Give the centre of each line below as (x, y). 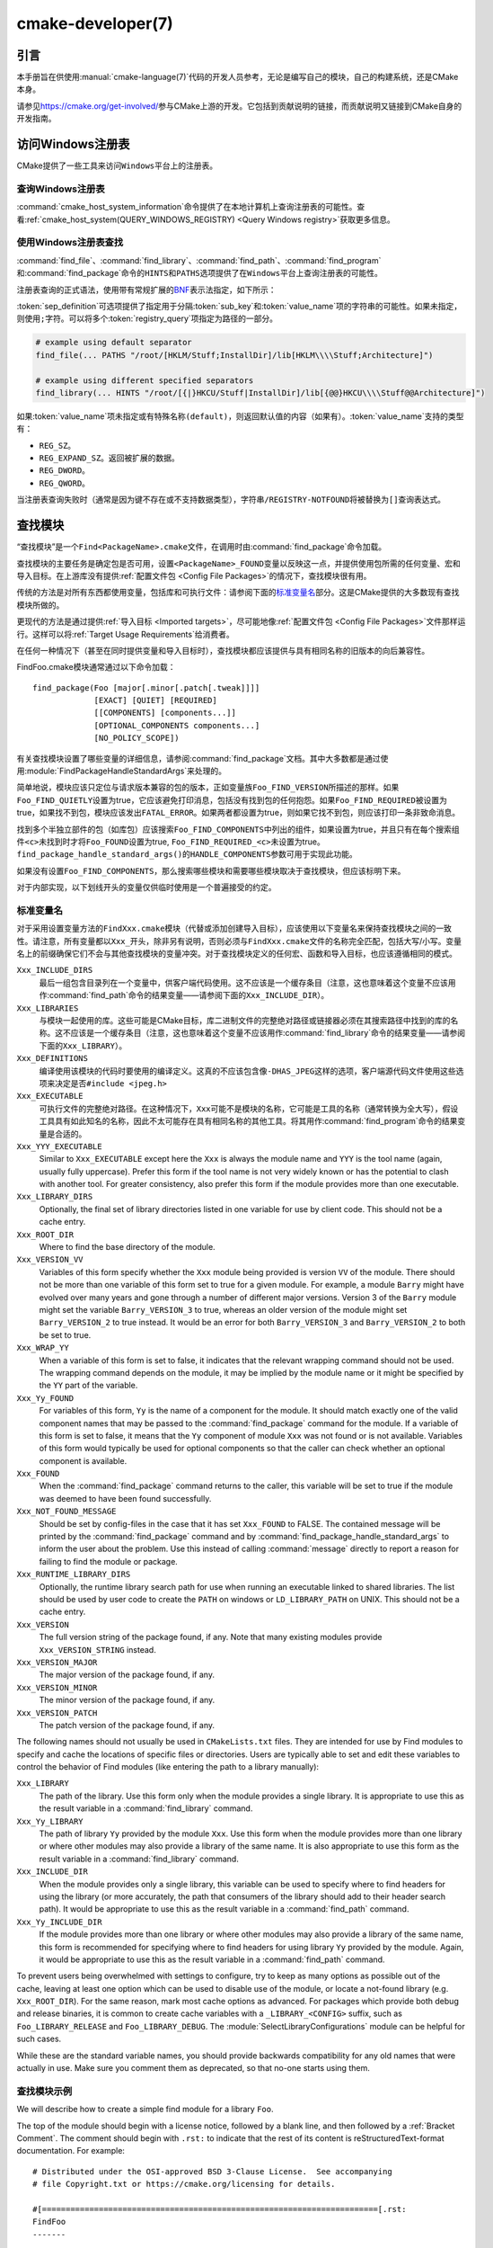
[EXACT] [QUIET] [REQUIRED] (155, 700)
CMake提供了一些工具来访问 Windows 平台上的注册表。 (117, 165)
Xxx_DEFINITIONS (53, 1058)
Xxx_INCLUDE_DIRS (55, 970)
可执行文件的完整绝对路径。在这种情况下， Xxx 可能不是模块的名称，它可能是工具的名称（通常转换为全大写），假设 (249, 1108)
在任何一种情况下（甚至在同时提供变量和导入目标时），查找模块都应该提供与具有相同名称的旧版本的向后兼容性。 (223, 650)
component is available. (83, 1460)
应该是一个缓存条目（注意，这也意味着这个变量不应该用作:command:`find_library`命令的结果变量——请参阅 (268, 1033)
